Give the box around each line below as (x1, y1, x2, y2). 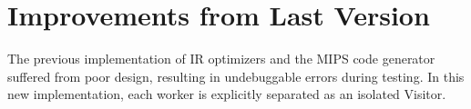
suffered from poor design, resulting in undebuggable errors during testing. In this (7, 66, 465, 85)
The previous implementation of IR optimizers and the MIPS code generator (7, 49, 435, 68)
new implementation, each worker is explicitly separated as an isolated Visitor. (7, 84, 446, 104)
